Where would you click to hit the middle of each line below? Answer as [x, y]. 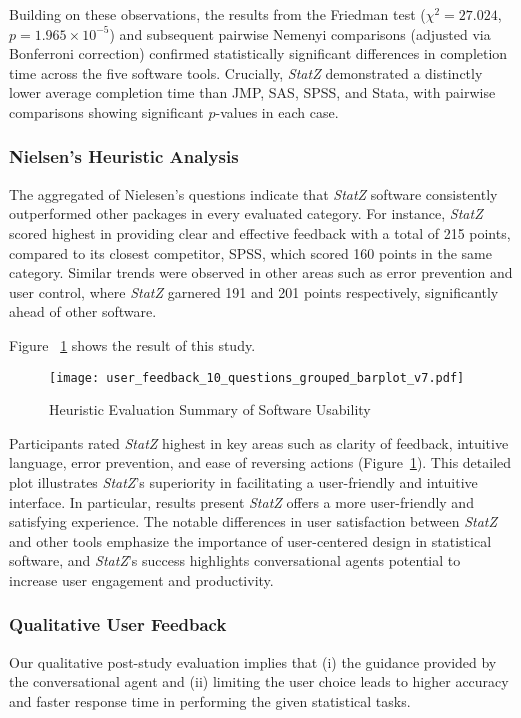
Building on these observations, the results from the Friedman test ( [217, 14]
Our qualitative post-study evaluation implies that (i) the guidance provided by [253, 661]
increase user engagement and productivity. [141, 579]
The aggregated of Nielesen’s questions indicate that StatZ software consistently [253, 193]
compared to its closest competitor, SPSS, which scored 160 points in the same [250, 252]
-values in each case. [277, 111]
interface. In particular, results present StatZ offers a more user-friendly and [241, 501]
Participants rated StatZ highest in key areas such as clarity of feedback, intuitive [259, 442]
